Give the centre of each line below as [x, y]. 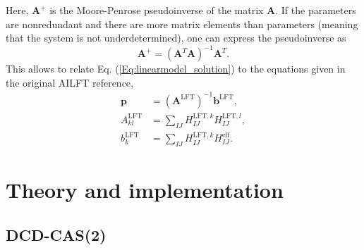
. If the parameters [316, 10]
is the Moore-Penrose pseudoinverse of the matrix [157, 10]
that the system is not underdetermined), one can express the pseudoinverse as [176, 38]
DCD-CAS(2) [56, 235]
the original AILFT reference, [69, 82]
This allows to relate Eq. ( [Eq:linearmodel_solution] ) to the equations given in [176, 69]
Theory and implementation [145, 190]
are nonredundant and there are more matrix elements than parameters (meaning [182, 24]
